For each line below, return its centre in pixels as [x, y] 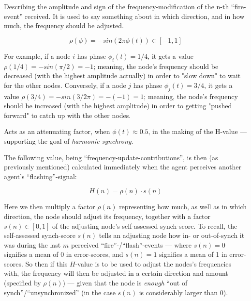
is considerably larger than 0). [184, 292]
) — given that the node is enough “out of [125, 283]
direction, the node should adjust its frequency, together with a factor [107, 216]
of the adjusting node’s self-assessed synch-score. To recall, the [145, 226]
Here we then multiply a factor [50, 207]
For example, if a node [37, 56]
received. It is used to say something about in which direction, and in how [135, 16]
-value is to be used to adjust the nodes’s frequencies [153, 263]
